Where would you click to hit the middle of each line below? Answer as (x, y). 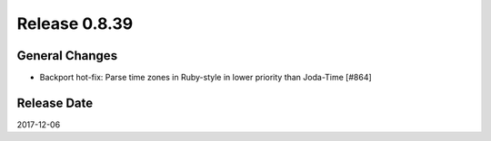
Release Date (55, 103)
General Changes (67, 56)
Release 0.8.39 (75, 23)
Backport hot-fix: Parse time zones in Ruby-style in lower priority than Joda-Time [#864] (205, 78)
